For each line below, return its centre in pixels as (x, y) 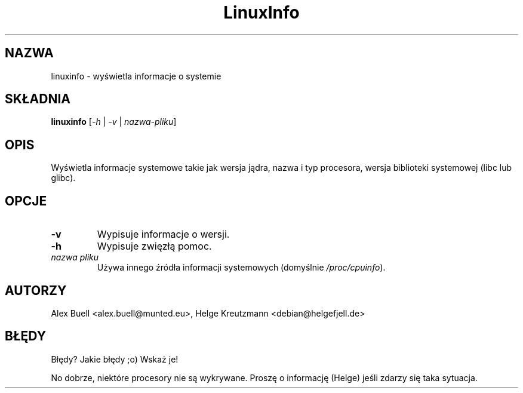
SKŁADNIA (38, 99)
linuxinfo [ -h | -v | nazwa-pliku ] (114, 122)
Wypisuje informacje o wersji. (163, 234)
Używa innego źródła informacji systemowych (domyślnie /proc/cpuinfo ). (241, 268)
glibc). (63, 178)
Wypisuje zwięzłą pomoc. (154, 246)
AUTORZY (36, 290)
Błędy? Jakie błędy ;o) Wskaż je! (115, 359)
